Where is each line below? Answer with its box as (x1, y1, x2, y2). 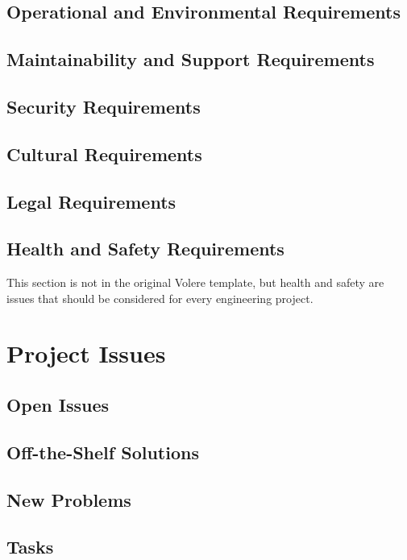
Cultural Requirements (6, 141, 202, 166)
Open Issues (6, 392, 110, 417)
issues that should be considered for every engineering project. (6, 289, 314, 306)
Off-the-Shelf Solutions (6, 439, 199, 464)
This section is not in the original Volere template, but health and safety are (6, 274, 384, 291)
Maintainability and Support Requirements (6, 47, 375, 72)
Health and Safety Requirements (6, 236, 284, 261)
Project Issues (6, 337, 166, 370)
